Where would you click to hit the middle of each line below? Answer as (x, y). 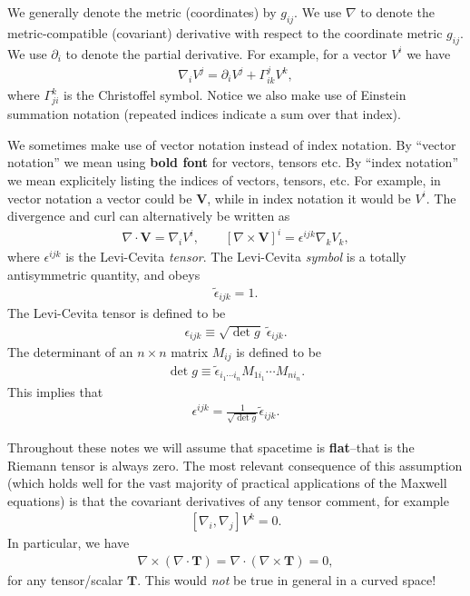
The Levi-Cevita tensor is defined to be (117, 313)
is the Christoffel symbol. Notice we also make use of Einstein (235, 95)
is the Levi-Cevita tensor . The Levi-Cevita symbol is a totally (236, 257)
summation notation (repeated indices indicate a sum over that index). (204, 114)
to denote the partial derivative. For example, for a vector (226, 53)
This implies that (55, 391)
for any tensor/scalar (65, 580)
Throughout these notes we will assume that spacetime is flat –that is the (211, 447)
